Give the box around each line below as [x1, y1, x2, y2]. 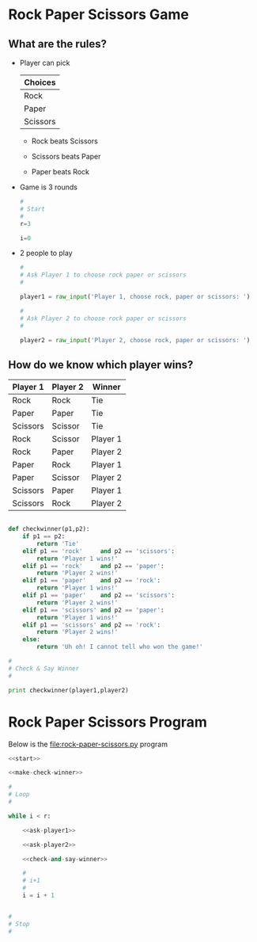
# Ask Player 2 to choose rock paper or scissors [19, 315, 187, 322]
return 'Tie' [36, 540, 80, 547]
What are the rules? [8, 37, 108, 51]
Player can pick [19, 58, 70, 67]
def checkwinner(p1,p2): [8, 525, 90, 533]
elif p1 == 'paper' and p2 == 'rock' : [22, 577, 161, 585]
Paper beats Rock [31, 167, 89, 176]
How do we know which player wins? [8, 358, 194, 372]
